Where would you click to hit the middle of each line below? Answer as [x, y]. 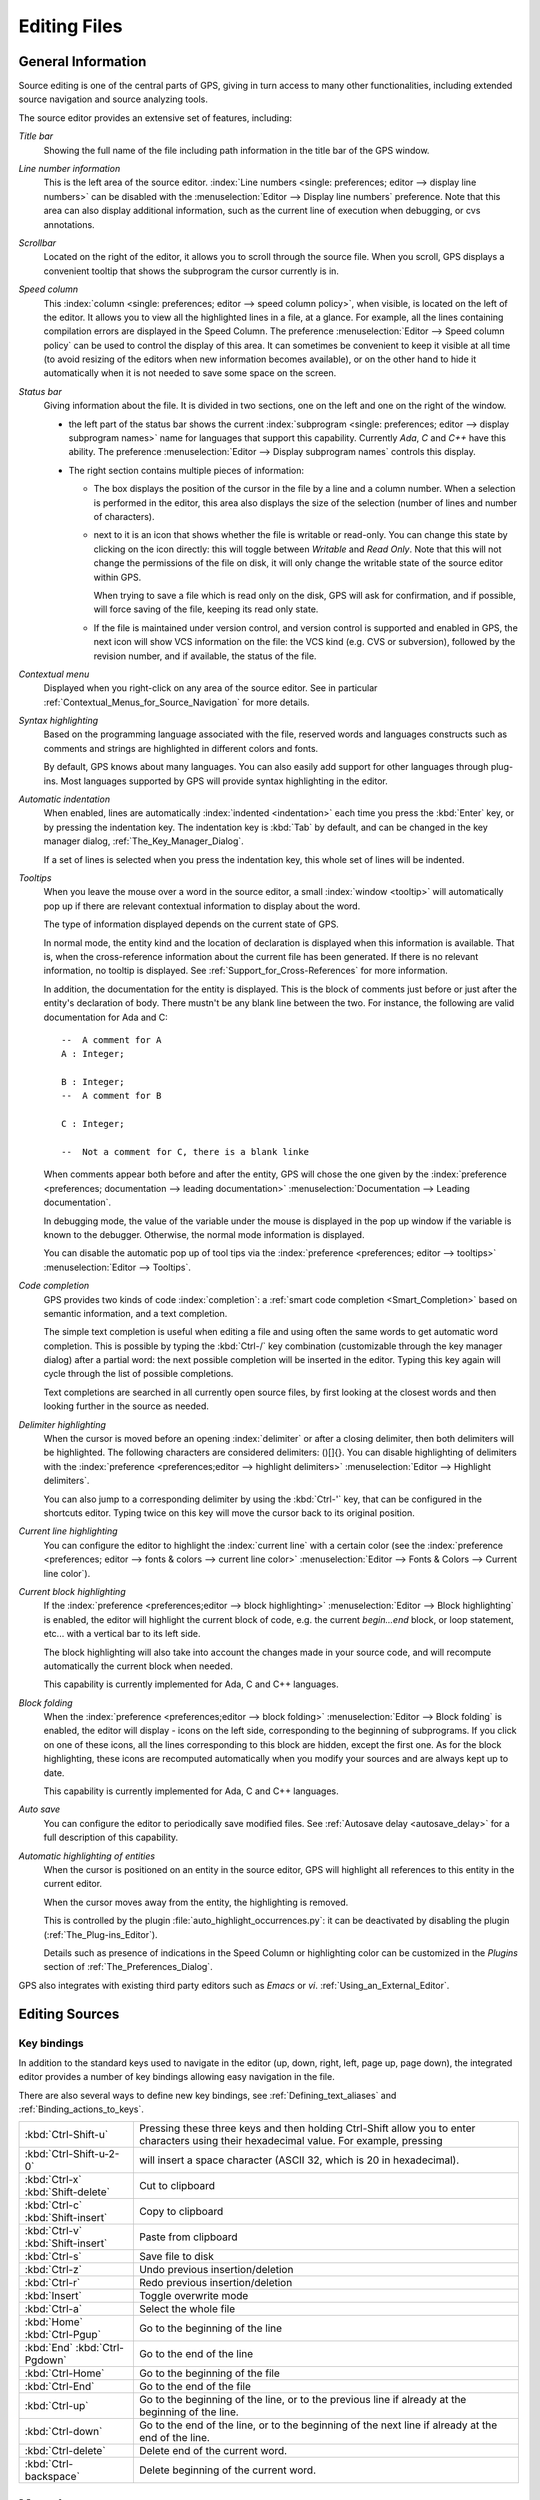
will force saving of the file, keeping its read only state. [206, 609]
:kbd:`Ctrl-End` [59, 2387]
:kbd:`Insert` [53, 2296]
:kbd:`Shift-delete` [67, 2192]
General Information [82, 61]
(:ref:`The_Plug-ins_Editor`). [101, 1934]
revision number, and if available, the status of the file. [205, 656]
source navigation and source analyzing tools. [113, 99]
